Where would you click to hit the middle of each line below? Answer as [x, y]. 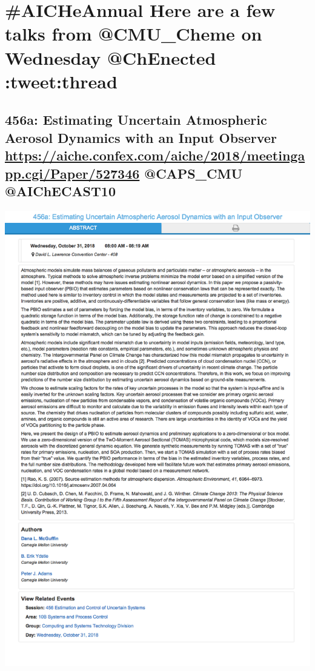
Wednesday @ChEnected [111, 57]
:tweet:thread [61, 81]
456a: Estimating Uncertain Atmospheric [136, 120]
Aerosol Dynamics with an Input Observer [141, 137]
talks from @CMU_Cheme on [134, 34]
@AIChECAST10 [60, 190]
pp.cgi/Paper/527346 [72, 173]
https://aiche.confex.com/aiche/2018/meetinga [155, 155]
